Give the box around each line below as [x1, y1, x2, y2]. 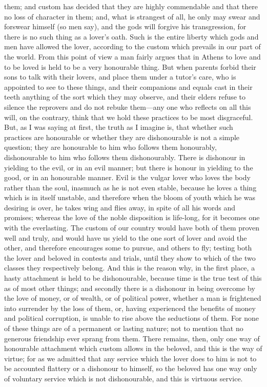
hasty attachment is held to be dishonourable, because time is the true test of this [4, 273, 262, 283]
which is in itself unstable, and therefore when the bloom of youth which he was [4, 192, 255, 203]
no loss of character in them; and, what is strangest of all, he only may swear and [4, 11, 260, 22]
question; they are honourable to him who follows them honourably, [4, 142, 217, 152]
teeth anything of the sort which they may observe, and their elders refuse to [4, 91, 246, 102]
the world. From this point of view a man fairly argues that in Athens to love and [4, 51, 261, 62]
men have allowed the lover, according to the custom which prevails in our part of [4, 41, 261, 52]
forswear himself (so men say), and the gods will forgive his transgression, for [4, 21, 247, 32]
